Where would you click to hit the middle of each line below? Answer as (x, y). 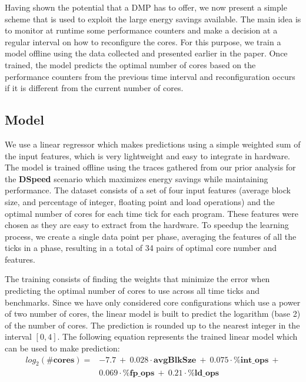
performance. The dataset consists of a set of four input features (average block (148, 190)
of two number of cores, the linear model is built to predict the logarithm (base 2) (153, 314)
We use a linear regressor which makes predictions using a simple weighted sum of (153, 144)
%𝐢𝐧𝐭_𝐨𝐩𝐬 (251, 360)
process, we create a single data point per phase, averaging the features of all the (151, 236)
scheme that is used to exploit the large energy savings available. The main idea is (153, 19)
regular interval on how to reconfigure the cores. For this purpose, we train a (143, 41)
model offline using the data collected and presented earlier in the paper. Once (146, 53)
